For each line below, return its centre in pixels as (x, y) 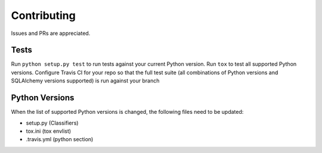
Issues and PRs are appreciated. (51, 33)
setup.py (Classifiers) (52, 123)
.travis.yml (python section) (60, 139)
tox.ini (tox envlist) (49, 131)
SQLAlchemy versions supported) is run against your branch (85, 81)
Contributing (43, 15)
